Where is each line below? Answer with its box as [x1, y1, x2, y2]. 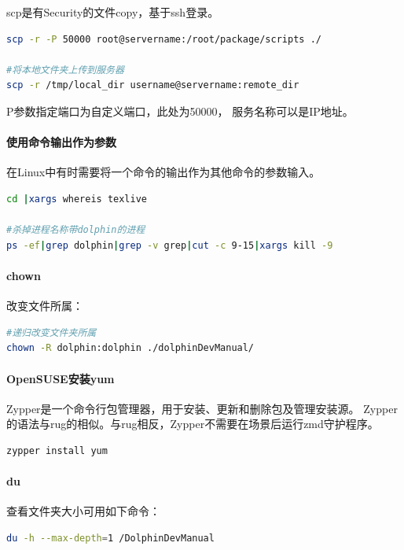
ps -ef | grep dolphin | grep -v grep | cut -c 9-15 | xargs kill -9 [6, 239, 333, 251]
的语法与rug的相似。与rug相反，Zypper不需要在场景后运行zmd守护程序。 [6, 415, 379, 432]
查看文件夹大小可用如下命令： [6, 503, 160, 519]
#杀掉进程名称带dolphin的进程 [6, 224, 145, 236]
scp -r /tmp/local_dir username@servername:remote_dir [6, 79, 299, 91]
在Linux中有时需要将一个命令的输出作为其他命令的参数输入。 [6, 164, 321, 180]
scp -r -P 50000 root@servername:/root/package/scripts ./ [6, 33, 321, 45]
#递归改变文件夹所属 [6, 327, 97, 338]
